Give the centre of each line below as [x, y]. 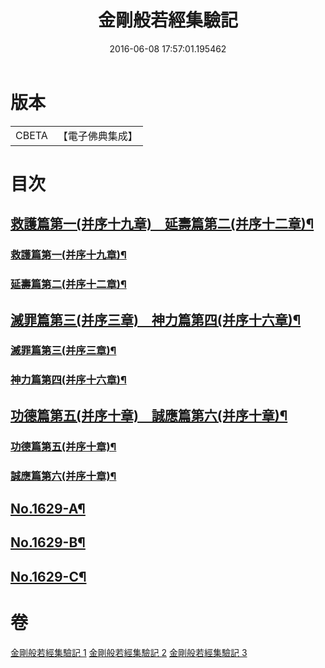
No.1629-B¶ [48, 542]
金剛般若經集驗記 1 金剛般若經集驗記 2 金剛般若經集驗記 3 [129, 652]
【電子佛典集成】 [97, 136]
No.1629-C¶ [48, 576]
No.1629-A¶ [48, 508]
